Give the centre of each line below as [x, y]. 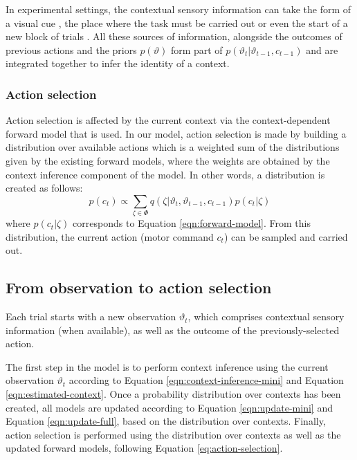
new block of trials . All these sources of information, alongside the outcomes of [174, 36]
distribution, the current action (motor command [110, 236]
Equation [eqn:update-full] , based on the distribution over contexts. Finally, [166, 421]
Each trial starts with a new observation [91, 316]
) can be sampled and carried [286, 236]
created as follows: [44, 188]
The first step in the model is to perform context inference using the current [167, 366]
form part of [196, 49]
